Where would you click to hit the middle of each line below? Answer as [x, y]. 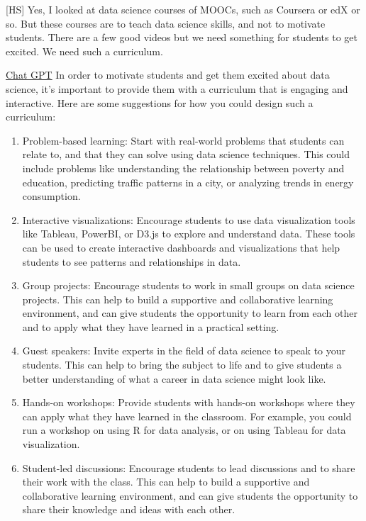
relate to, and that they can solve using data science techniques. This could [186, 154]
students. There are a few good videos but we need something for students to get [182, 37]
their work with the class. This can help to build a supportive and [166, 482]
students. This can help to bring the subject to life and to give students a [182, 365]
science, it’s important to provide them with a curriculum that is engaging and [177, 88]
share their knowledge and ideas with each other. [129, 509]
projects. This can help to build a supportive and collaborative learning [178, 299]
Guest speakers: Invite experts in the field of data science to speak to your [184, 351]
